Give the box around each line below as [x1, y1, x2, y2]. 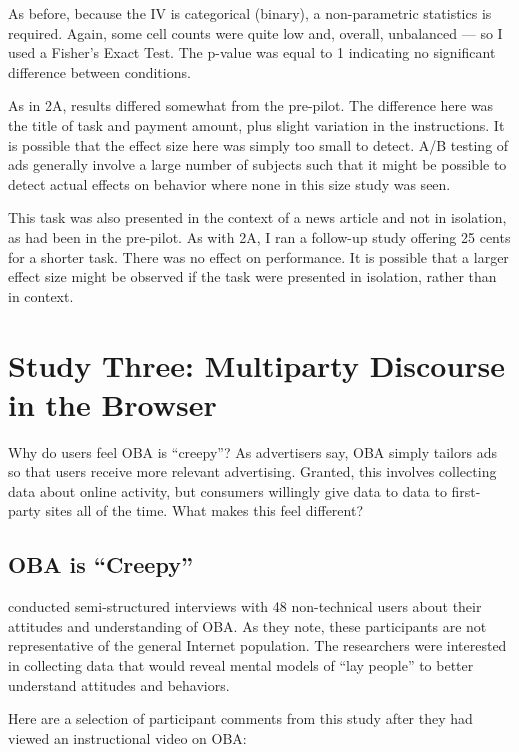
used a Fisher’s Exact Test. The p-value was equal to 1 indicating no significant [8, 42, 496, 63]
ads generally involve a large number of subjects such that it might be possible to [8, 154, 507, 175]
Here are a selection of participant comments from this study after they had [8, 708, 473, 729]
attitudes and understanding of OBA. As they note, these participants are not [8, 615, 487, 636]
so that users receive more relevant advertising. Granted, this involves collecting [8, 461, 497, 482]
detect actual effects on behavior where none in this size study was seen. [8, 173, 451, 194]
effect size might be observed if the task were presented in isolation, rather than [8, 266, 497, 287]
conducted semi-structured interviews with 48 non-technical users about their [8, 596, 482, 617]
